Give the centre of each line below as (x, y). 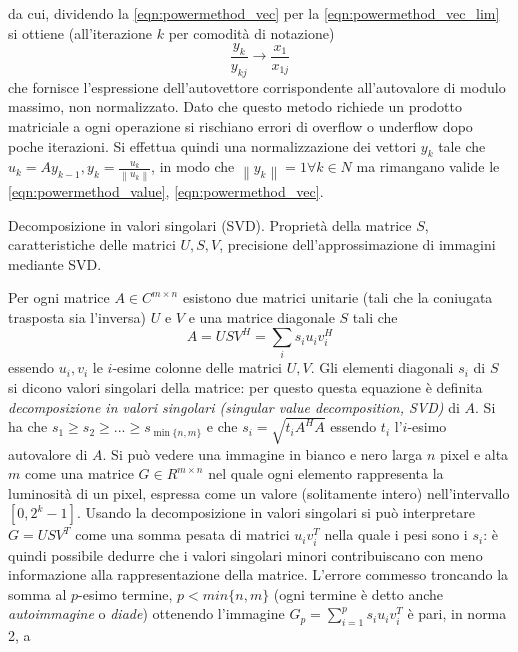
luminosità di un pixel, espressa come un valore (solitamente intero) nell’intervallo (259, 492)
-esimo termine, (125, 593)
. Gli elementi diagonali (382, 367)
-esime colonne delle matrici (197, 367)
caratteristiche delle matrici (92, 244)
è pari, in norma (457, 613)
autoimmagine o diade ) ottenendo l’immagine (146, 613)
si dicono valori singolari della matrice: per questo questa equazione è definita (245, 386)
